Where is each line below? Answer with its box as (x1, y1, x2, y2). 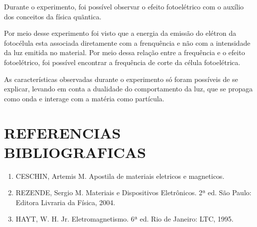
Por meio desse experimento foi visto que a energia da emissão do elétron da (4, 28, 236, 38)
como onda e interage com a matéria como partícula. (4, 93, 165, 103)
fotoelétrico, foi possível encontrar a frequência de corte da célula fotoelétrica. (4, 57, 241, 67)
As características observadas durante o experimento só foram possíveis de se (4, 74, 238, 84)
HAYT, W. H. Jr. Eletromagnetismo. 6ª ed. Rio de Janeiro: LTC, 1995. (15, 214, 234, 224)
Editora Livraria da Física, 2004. (15, 197, 115, 207)
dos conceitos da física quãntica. (4, 11, 101, 21)
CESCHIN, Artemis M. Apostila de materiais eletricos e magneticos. (15, 170, 225, 181)
